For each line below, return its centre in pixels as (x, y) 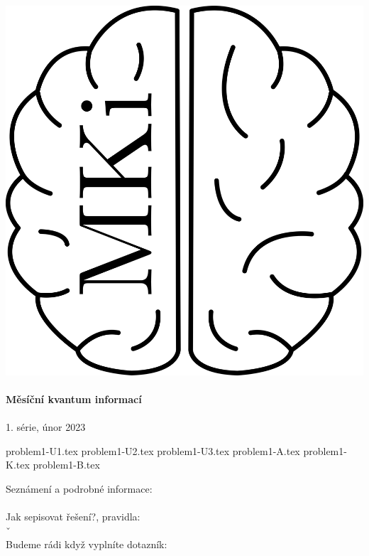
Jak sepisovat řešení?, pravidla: (73, 517)
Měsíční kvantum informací (74, 399)
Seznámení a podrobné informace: (79, 488)
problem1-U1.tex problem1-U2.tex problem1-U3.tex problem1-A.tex (153, 450)
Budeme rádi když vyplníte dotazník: (87, 544)
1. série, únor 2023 (46, 427)
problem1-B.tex (66, 465)
